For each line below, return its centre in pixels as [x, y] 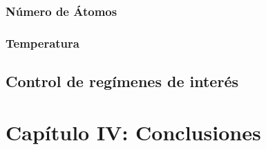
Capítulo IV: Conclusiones [133, 132]
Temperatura [42, 43]
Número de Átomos [61, 11]
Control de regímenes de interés [122, 81]
